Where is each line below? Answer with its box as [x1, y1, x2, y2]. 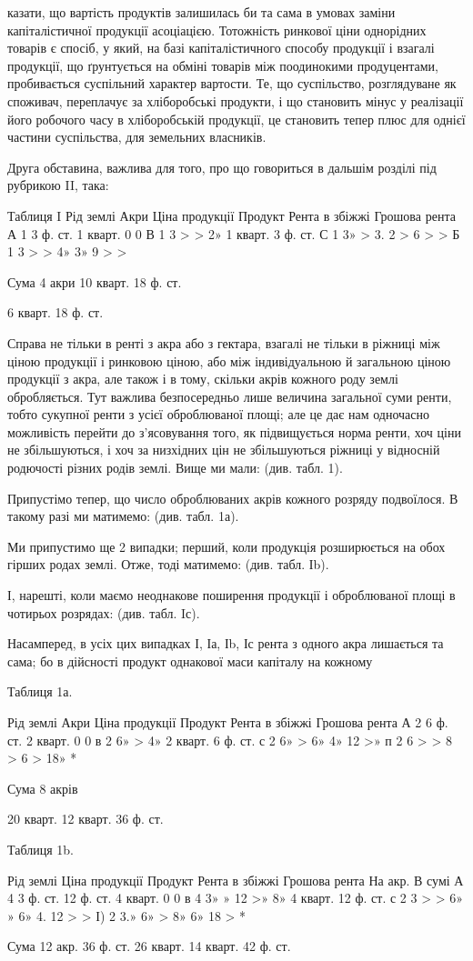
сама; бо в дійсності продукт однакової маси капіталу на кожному [7, 651, 373, 670]
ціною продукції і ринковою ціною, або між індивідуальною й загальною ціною [7, 351, 451, 370]
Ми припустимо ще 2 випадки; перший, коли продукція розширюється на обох [7, 536, 446, 556]
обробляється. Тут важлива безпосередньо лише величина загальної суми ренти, [7, 386, 452, 405]
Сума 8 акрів [7, 778, 78, 797]
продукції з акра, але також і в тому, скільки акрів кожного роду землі [7, 369, 398, 388]
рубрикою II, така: [7, 175, 109, 195]
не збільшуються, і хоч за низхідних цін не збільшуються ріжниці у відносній [7, 440, 440, 459]
